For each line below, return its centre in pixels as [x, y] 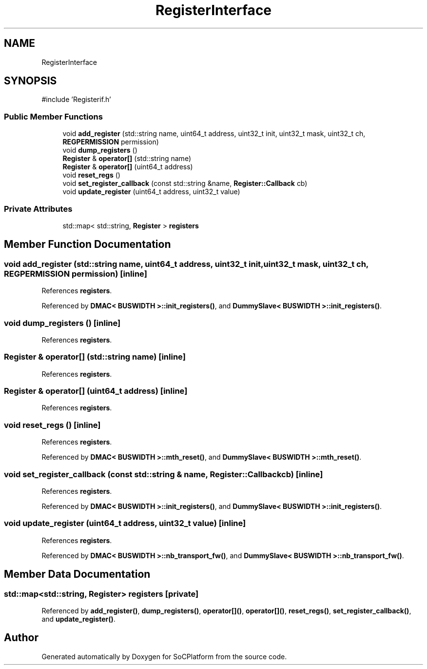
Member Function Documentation [87, 244]
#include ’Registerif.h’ [76, 100]
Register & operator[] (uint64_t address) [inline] [96, 391]
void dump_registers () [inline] [62, 323]
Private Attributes [38, 209]
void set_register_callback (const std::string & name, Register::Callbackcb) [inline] [164, 474]
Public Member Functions [53, 116]
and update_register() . [78, 619]
